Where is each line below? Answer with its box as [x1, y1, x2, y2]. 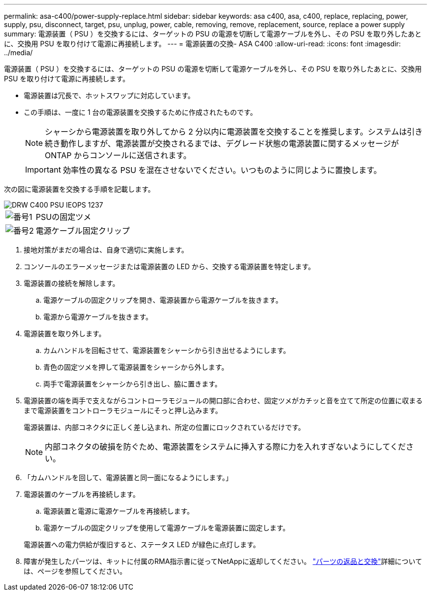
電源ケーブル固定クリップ [35, 226, 130, 236]
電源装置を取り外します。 [24, 329, 106, 338]
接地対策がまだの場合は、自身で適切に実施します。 [24, 245, 188, 254]
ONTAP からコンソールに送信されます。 [45, 150, 191, 160]
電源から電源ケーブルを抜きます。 [43, 313, 153, 321]
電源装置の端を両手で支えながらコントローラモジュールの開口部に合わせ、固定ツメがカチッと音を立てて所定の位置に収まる [24, 396, 423, 405]
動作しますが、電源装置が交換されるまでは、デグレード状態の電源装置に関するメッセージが [61, 139, 399, 148]
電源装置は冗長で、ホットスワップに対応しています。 [24, 91, 195, 100]
